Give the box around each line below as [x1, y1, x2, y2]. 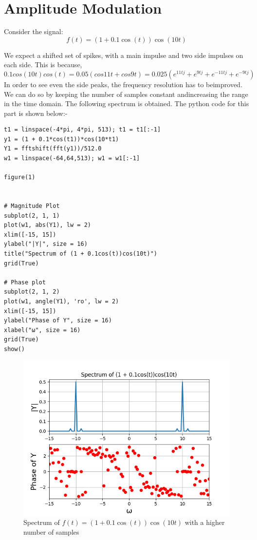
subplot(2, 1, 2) [4, 288, 60, 296]
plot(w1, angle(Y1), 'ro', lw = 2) [4, 298, 119, 305]
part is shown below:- [4, 108, 68, 118]
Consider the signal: [4, 26, 63, 37]
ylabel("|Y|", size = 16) [4, 241, 88, 248]
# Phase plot [4, 279, 46, 286]
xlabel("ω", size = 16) [4, 326, 81, 334]
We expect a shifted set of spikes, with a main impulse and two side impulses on [4, 50, 243, 60]
